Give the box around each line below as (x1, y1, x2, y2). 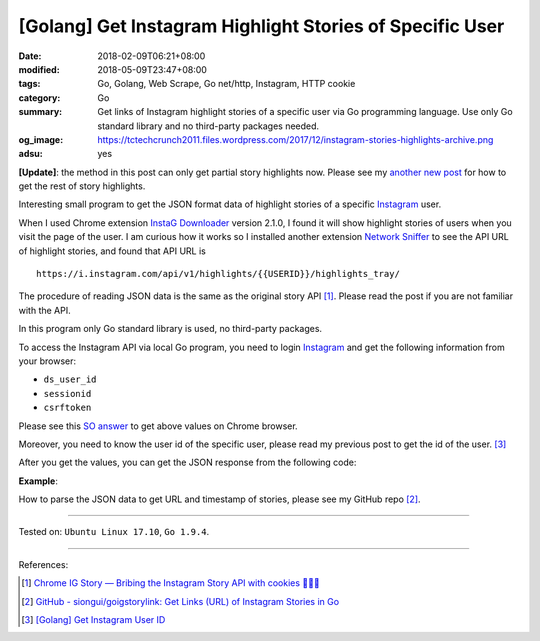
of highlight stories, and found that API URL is (18, 245, 207, 257)
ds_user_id (43, 374, 97, 385)
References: (18, 558, 69, 570)
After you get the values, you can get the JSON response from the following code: (18, 456, 357, 469)
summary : (18, 106, 63, 118)
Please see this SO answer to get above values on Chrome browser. (18, 420, 299, 432)
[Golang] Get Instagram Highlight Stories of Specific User (18, 15, 505, 37)
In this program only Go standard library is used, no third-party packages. (18, 323, 323, 335)
